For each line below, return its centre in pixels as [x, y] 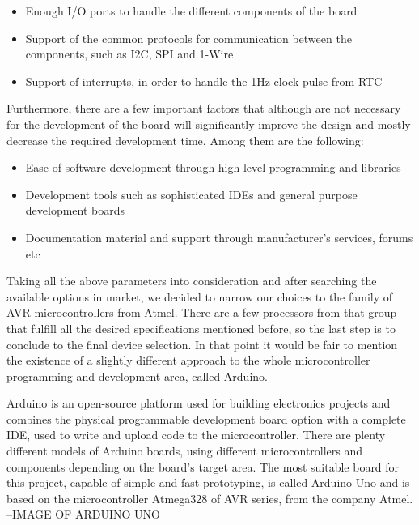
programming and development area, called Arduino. [137, 376]
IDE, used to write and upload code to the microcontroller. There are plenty [196, 435]
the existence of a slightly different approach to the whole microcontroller [188, 360]
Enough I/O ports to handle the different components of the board [191, 11]
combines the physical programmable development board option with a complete [206, 418]
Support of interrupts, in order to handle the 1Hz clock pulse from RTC [204, 81]
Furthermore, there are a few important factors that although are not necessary [204, 108]
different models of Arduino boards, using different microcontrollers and [185, 451]
